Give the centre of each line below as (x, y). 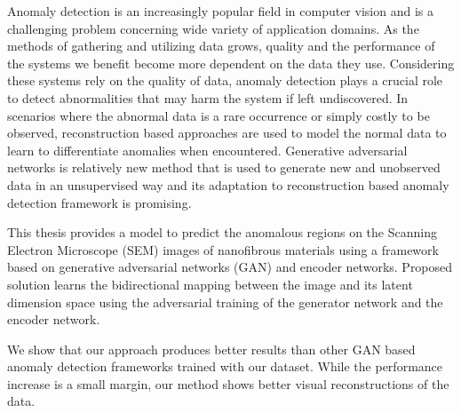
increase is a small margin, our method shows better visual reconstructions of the (228, 383)
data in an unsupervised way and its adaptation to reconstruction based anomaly (228, 184)
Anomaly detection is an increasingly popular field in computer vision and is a (220, 11)
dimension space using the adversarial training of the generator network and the (225, 302)
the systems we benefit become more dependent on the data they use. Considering (231, 63)
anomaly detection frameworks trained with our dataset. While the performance (225, 366)
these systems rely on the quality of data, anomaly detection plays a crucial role (225, 80)
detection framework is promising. (99, 202)
